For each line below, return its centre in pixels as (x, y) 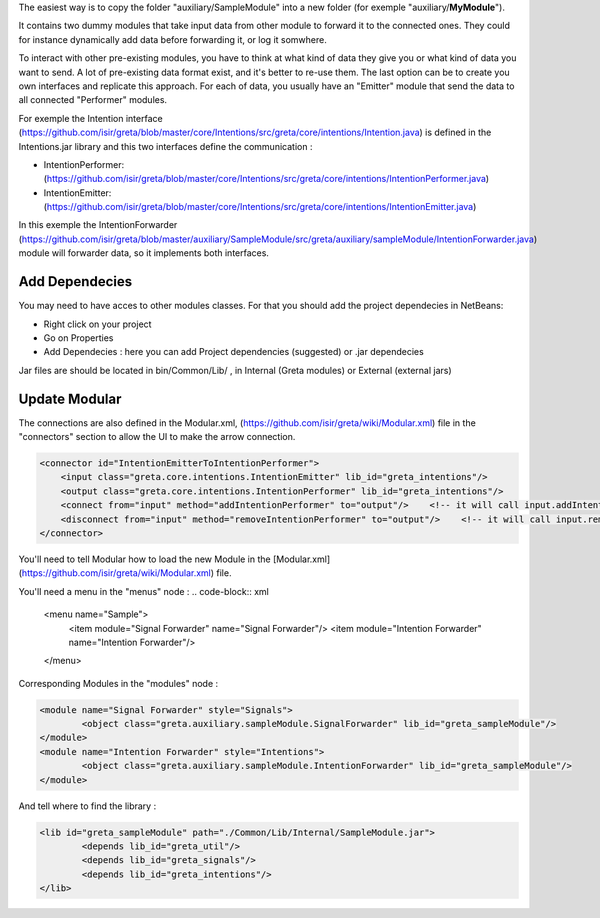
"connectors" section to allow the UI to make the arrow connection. (157, 437)
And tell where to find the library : (87, 806)
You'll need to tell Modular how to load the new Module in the (144, 559)
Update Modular (70, 398)
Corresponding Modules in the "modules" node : (118, 683)
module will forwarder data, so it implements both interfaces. (144, 253)
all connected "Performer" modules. (93, 100)
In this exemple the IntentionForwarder (98, 225)
